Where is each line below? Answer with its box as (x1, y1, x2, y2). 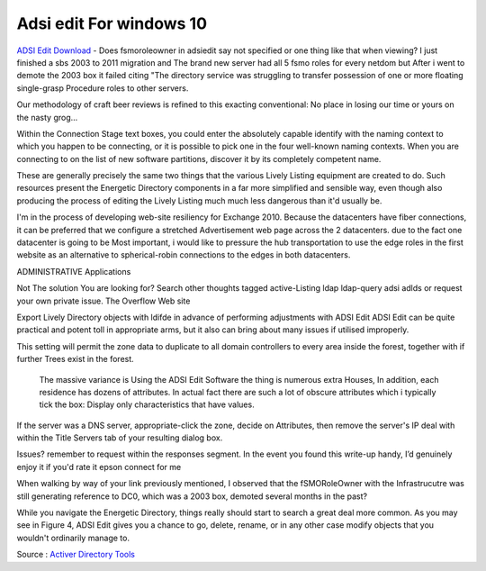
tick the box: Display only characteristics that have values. (39, 399, 256, 410)
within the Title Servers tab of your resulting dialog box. (16, 432, 223, 443)
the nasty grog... (16, 112, 78, 122)
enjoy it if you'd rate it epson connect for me (16, 461, 182, 472)
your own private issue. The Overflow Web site (16, 295, 191, 306)
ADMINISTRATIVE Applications (16, 266, 131, 276)
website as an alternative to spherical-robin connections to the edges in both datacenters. (16, 249, 351, 260)
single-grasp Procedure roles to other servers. (16, 82, 189, 94)
